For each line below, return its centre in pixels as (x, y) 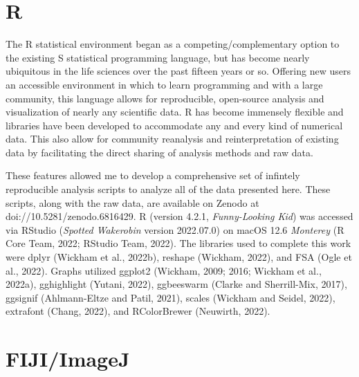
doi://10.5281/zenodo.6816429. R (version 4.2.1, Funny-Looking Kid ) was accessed (179, 216)
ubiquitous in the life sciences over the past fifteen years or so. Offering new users (178, 71)
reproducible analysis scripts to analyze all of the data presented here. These (168, 189)
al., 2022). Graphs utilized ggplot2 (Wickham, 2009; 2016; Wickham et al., (164, 270)
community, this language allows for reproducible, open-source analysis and (165, 98)
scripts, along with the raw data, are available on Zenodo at (132, 202)
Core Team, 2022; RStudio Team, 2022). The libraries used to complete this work (178, 243)
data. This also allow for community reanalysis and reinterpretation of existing (172, 139)
